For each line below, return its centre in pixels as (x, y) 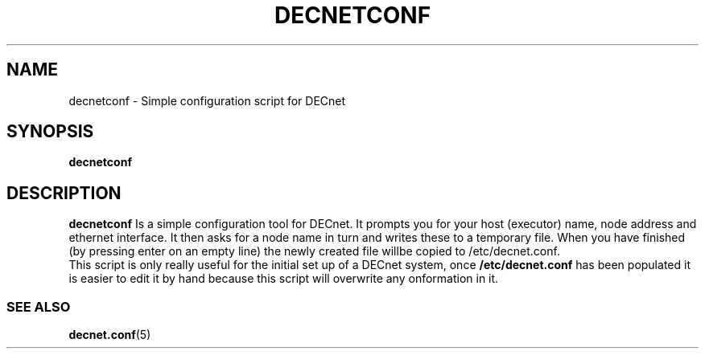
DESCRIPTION (64, 193)
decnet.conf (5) (110, 335)
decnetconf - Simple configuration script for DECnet (207, 100)
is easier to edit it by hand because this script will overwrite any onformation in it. (284, 279)
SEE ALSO (39, 306)
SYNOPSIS (50, 132)
